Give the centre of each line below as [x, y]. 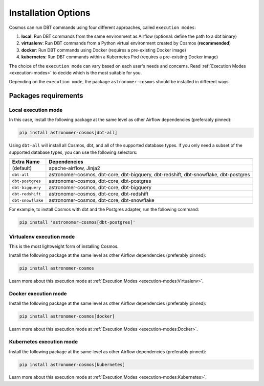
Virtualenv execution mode [42, 237]
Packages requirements [46, 96]
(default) [22, 168]
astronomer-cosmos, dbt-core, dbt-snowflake [101, 200]
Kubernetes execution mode [44, 342]
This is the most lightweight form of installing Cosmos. [64, 246]
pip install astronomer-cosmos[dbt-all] [68, 133]
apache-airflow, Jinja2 [74, 168]
